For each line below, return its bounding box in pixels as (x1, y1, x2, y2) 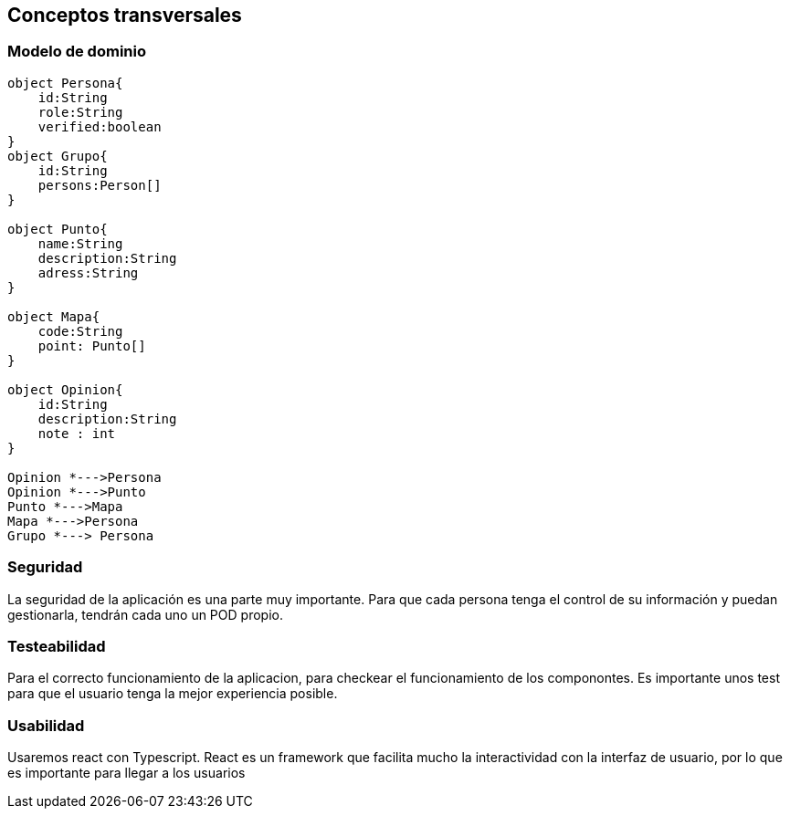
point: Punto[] (37, 338, 146, 353)
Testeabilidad (7, 636, 106, 655)
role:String (37, 104, 123, 120)
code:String (37, 323, 123, 339)
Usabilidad (7, 716, 85, 735)
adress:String (37, 265, 139, 280)
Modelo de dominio (7, 42, 146, 61)
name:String (37, 235, 123, 251)
